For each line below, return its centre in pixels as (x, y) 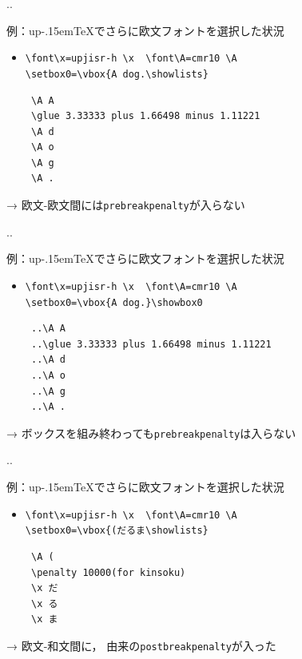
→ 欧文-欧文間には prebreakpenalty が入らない (126, 205)
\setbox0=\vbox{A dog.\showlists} (117, 74)
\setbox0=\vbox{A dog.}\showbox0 (114, 302)
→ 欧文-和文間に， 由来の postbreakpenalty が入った (141, 645)
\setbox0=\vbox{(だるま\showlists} (117, 531)
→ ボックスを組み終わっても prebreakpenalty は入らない (151, 433)
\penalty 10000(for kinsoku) (108, 572)
